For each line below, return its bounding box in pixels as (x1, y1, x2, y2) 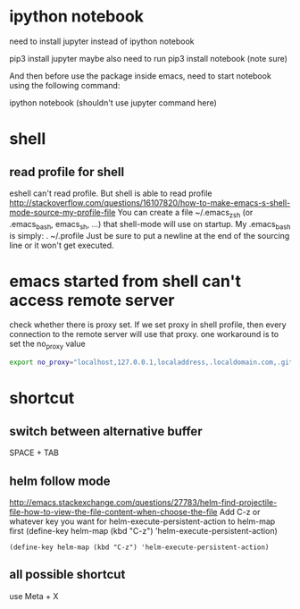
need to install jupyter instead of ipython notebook (9, 36, 195, 47)
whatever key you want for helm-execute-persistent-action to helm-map (9, 516, 276, 527)
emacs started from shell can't (9, 271, 241, 292)
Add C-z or (219, 506, 261, 517)
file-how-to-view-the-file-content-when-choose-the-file (9, 506, 218, 517)
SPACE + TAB (9, 447, 60, 458)
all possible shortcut (9, 567, 126, 582)
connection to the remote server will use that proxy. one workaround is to (9, 329, 279, 340)
